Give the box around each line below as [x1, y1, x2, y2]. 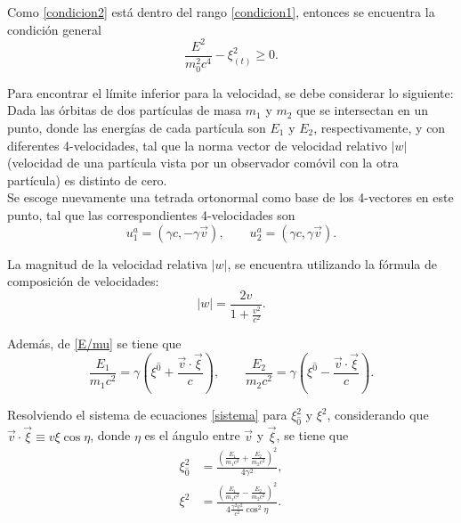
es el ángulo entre [144, 426, 240, 445]
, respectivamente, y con [313, 118, 446, 137]
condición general [7, 20, 101, 38]
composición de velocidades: [7, 272, 159, 290]
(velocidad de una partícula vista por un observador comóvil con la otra [7, 153, 399, 172]
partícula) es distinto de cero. [7, 170, 167, 189]
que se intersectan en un [296, 101, 429, 119]
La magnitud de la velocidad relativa [7, 254, 208, 273]
